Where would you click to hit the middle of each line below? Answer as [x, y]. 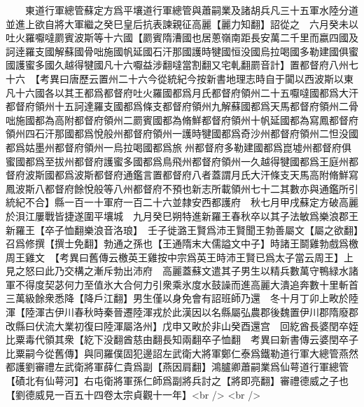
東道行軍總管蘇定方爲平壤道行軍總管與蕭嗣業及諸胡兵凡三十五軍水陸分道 [191, 10]
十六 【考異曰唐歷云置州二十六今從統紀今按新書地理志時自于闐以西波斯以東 [180, 78]
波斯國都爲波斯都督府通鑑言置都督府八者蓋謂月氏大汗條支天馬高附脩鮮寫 [191, 175]
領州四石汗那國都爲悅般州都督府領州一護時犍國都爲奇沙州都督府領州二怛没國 [182, 133]
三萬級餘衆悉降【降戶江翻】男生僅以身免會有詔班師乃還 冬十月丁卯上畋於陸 [182, 298]
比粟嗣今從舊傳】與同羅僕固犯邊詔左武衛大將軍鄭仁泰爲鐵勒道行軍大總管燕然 [182, 353]
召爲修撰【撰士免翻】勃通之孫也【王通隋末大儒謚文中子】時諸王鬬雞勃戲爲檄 [182, 243]
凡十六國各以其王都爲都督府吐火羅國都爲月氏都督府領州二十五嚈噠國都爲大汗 [182, 92]
